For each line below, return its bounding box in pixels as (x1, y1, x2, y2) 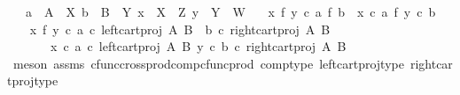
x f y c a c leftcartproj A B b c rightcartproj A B (29, 19, 331, 38)
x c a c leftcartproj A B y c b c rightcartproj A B (50, 37, 347, 55)
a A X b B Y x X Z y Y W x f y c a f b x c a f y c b (25, 3, 436, 20)
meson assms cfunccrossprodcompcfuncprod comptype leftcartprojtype (12, 54, 404, 72)
